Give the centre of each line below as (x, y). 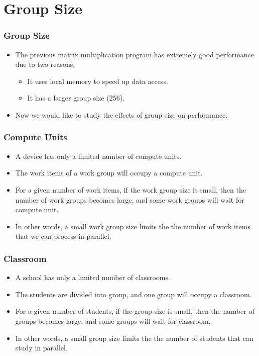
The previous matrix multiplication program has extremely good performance (135, 54)
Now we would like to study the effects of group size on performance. (121, 114)
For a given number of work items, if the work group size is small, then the (131, 189)
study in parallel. (41, 348)
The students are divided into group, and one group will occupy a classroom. (134, 294)
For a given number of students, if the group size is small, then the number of (135, 311)
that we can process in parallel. (63, 236)
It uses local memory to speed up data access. (98, 81)
